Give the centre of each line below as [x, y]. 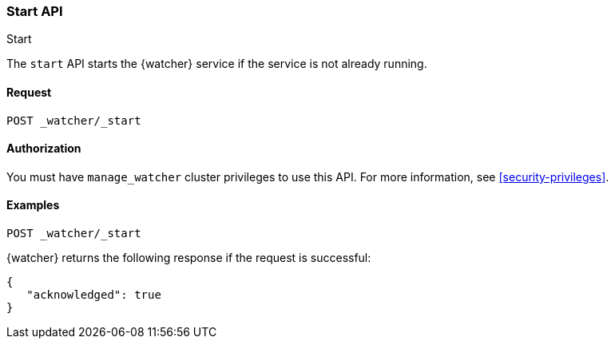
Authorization [44, 149]
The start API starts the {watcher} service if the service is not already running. [217, 64]
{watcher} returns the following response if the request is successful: [189, 258]
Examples [33, 205]
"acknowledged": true [94, 295]
